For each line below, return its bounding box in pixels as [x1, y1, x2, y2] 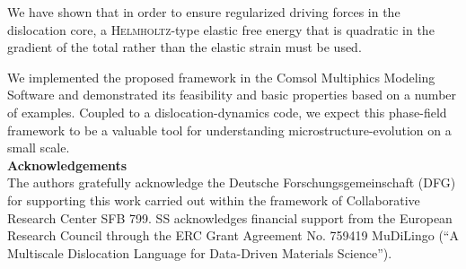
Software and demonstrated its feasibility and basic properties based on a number [7, 85, 457, 104]
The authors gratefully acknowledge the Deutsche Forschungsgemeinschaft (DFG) [7, 173, 456, 192]
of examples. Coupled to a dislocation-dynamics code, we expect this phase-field [7, 102, 447, 121]
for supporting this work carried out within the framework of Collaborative [7, 190, 420, 209]
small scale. [7, 138, 70, 157]
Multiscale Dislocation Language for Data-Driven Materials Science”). [7, 243, 392, 262]
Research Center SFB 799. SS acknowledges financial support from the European [7, 208, 453, 227]
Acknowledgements [7, 155, 127, 174]
